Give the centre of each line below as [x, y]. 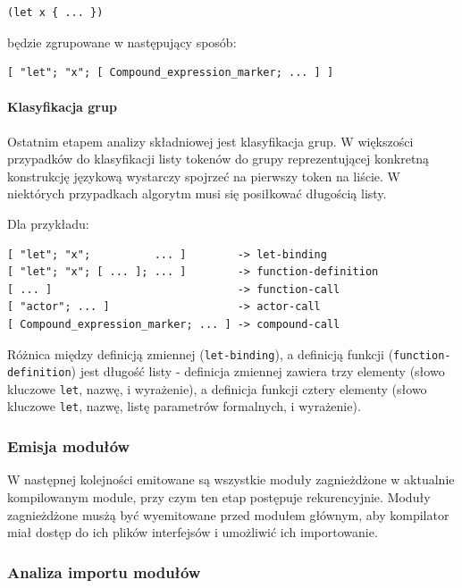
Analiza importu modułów [104, 571]
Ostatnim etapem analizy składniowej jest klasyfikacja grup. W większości [210, 141]
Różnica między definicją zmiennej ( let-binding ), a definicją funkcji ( [201, 353]
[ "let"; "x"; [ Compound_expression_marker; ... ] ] [171, 73]
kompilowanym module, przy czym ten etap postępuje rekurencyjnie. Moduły [219, 496]
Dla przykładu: [48, 223]
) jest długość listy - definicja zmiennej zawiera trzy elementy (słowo [258, 371]
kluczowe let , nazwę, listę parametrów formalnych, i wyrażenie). [184, 406]
